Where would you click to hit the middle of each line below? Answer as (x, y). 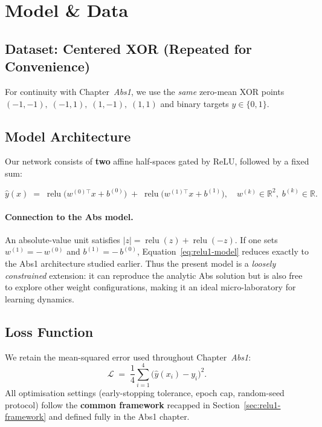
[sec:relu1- (262, 404)
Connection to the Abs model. (69, 216)
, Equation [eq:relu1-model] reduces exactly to (223, 251)
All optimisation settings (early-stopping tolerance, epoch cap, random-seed (145, 393)
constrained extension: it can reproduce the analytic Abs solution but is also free (154, 275)
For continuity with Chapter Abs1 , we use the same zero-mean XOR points (145, 91)
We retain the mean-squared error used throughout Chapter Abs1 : (128, 357)
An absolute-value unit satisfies (63, 239)
